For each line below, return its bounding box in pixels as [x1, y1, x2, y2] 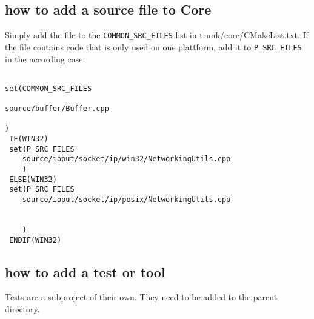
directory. [5, 303, 40, 315]
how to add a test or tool [5, 262, 165, 281]
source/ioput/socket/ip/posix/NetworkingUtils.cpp [22, 195, 231, 204]
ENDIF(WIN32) [9, 235, 62, 244]
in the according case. [5, 52, 85, 65]
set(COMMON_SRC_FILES [5, 84, 92, 93]
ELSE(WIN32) [9, 175, 57, 184]
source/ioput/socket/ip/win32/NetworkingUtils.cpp [22, 155, 231, 164]
